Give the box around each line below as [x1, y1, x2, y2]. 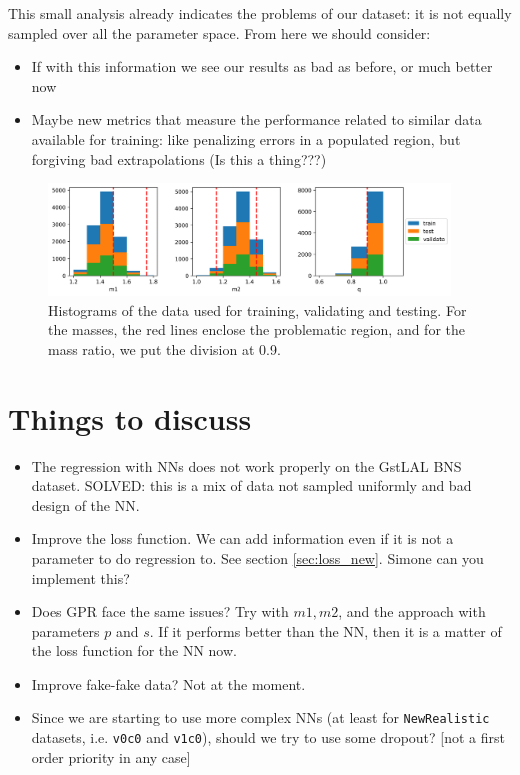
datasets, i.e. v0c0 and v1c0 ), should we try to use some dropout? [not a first [31, 727, 506, 748]
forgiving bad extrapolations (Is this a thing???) [31, 148, 327, 169]
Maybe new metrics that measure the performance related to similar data [31, 109, 482, 130]
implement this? [31, 567, 130, 588]
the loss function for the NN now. [31, 640, 237, 661]
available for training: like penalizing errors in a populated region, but [31, 128, 461, 149]
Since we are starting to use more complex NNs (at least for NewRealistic [31, 707, 490, 728]
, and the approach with [338, 601, 486, 622]
